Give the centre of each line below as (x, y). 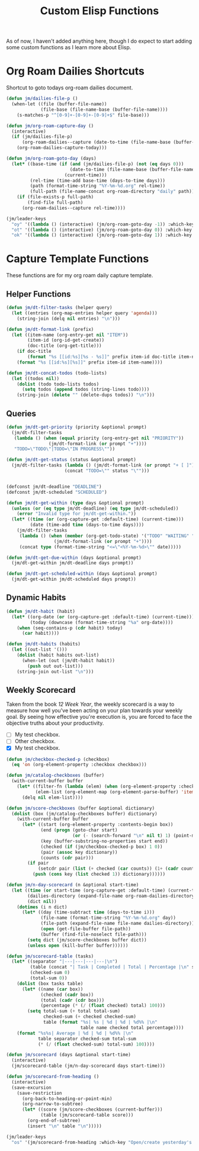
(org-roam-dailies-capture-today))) (62, 148)
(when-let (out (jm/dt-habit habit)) (68, 660)
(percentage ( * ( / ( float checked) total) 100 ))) (103, 1006)
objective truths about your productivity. (55, 723)
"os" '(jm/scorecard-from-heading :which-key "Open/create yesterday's (102, 1142)
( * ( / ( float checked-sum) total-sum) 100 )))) (96, 1044)
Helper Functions (38, 294)
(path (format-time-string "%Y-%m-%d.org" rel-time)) (98, 186)
